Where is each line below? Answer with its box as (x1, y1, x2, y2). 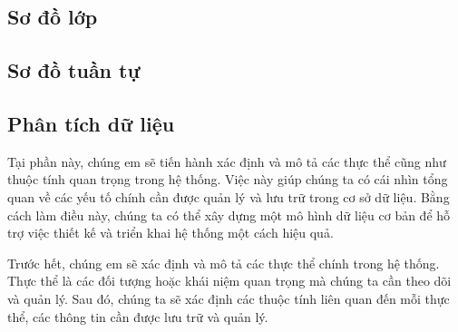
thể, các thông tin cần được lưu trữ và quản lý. (7, 307, 268, 326)
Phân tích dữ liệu (7, 109, 175, 137)
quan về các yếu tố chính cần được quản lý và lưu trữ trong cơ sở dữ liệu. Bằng (7, 187, 450, 206)
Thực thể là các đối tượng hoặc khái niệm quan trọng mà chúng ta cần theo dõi (7, 271, 452, 290)
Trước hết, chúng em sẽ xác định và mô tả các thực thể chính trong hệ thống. (7, 253, 440, 272)
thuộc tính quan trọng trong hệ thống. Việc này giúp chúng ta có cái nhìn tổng (7, 170, 448, 189)
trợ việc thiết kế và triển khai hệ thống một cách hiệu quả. (7, 223, 334, 242)
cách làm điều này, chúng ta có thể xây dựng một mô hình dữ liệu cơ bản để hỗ (7, 205, 451, 224)
